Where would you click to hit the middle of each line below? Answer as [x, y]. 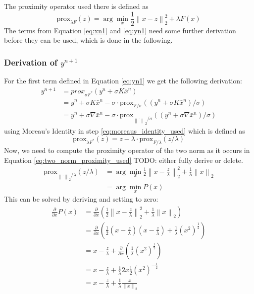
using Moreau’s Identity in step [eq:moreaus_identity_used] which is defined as [125, 130]
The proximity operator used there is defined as [76, 6]
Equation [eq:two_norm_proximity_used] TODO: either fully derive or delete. [124, 160]
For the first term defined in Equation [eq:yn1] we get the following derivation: [123, 81]
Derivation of [31, 62]
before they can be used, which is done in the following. [88, 40]
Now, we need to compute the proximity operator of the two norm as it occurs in [127, 150]
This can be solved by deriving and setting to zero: [81, 199]
